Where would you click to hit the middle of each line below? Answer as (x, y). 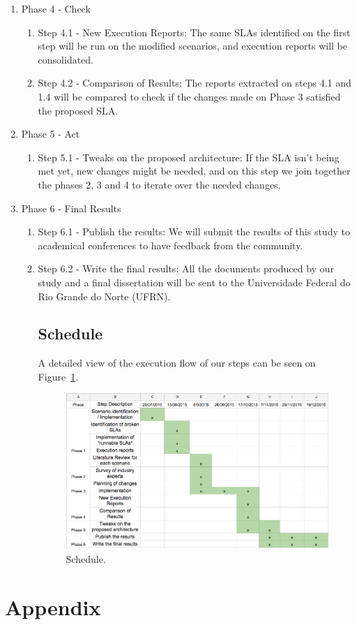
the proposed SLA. (78, 110)
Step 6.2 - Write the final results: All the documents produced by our (186, 269)
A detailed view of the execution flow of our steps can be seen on (177, 363)
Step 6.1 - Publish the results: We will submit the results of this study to (194, 231)
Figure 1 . (58, 376)
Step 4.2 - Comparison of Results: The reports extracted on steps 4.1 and (195, 83)
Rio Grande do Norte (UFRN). (104, 296)
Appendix (53, 606)
